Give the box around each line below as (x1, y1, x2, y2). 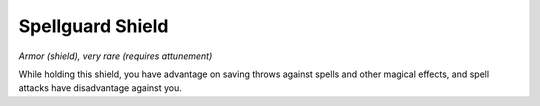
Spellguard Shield (18, 15, 169, 37)
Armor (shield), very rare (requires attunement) (18, 50, 213, 62)
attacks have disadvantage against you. (18, 82, 182, 94)
